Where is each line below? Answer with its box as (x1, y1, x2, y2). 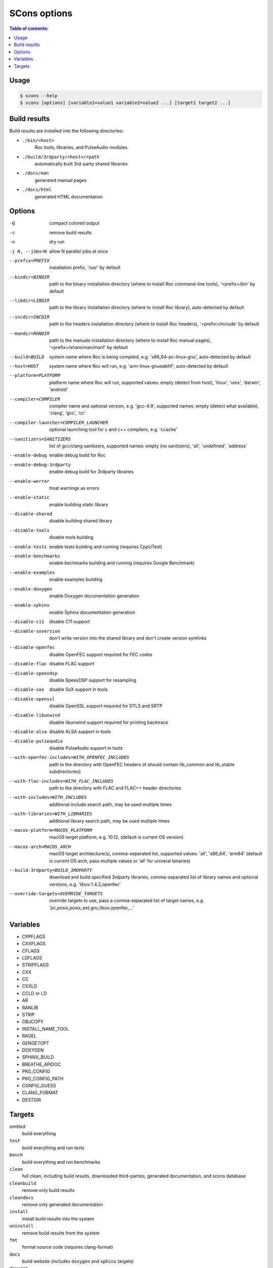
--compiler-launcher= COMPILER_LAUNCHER (9, 419, 108, 426)
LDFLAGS (22, 955, 42, 961)
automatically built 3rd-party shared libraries (34, 160, 128, 167)
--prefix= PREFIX (9, 258, 50, 263)
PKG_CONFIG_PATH (22, 1075, 64, 1081)
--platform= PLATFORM (9, 373, 61, 378)
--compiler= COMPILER (9, 396, 61, 402)
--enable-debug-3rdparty (9, 462, 71, 468)
